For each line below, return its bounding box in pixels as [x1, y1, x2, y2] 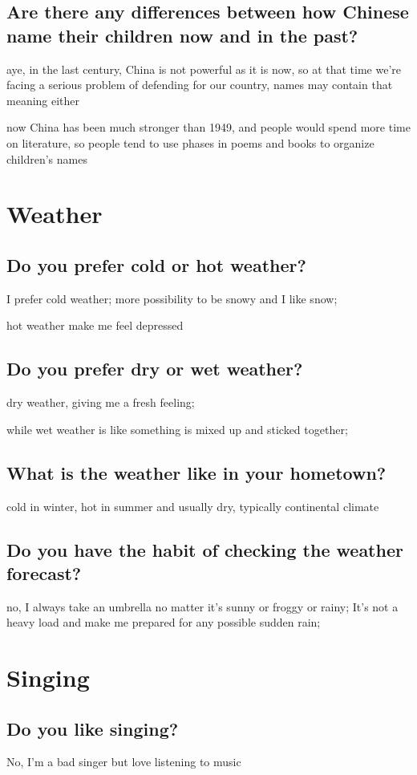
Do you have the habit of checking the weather [6, 537, 403, 562]
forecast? [6, 560, 82, 585]
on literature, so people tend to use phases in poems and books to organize [6, 134, 374, 151]
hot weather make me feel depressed [6, 317, 184, 334]
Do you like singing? [6, 716, 179, 741]
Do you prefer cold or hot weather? [6, 252, 306, 277]
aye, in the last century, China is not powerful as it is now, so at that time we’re [6, 60, 402, 77]
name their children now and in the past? [6, 22, 358, 47]
